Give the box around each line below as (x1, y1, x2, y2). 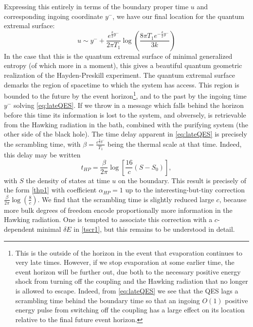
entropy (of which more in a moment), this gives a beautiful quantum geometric (4, 60, 242, 70)
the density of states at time (26, 175, 110, 185)
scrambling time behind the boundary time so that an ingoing (15, 295, 200, 305)
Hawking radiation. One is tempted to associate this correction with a (4, 214, 213, 224)
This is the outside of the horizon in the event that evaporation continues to (15, 247, 243, 258)
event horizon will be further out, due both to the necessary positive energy (15, 266, 241, 276)
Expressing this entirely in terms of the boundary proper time (4, 1, 189, 11)
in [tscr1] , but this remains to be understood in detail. (73, 224, 235, 234)
